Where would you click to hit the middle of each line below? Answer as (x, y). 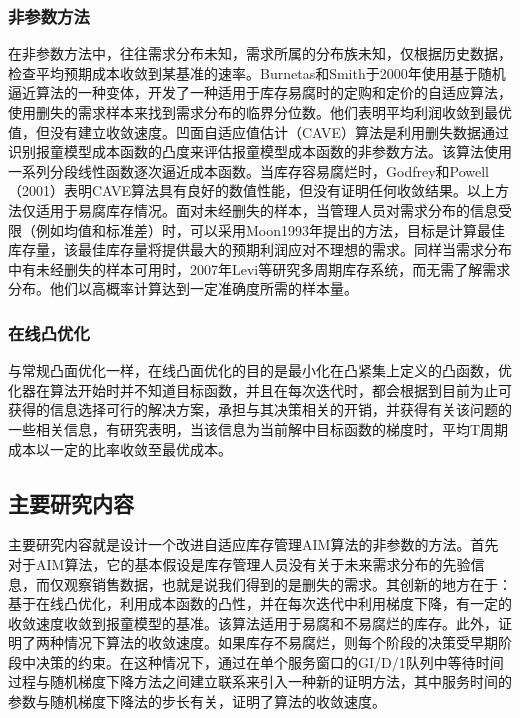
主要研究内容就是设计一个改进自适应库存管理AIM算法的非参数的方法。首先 (253, 544)
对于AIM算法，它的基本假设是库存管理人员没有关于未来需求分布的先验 (239, 563)
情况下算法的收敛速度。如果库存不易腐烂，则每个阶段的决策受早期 (280, 642)
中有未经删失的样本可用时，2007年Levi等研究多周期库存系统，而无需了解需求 (259, 268)
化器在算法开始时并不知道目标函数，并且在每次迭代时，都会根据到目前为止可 (260, 389)
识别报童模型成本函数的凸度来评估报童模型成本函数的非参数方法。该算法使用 (260, 151)
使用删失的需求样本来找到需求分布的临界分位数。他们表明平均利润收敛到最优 (260, 112)
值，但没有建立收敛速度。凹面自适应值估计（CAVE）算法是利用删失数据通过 (259, 131)
